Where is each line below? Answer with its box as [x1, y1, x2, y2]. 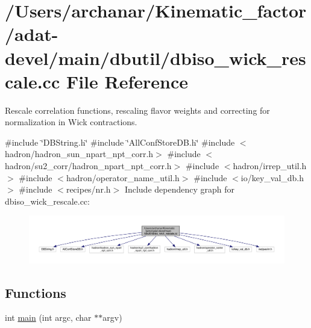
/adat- [5, 22, 58, 46]
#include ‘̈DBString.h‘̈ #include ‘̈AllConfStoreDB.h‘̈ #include [5, 135, 235, 148]
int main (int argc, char [5, 311, 92, 324]
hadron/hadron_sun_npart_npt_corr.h [5, 147, 154, 160]
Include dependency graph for [124, 183, 234, 196]
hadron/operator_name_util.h [66, 171, 180, 184]
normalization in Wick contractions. [5, 116, 137, 128]
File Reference [66, 69, 189, 93]
